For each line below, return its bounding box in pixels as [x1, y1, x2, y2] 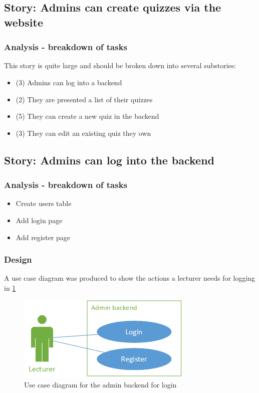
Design [4, 253, 32, 266]
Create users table [16, 198, 72, 209]
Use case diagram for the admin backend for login [24, 379, 177, 390]
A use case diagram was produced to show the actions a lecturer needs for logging [4, 273, 255, 283]
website [4, 14, 43, 30]
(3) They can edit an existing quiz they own [16, 127, 151, 138]
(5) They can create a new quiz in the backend [16, 111, 159, 121]
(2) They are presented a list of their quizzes [16, 94, 153, 104]
